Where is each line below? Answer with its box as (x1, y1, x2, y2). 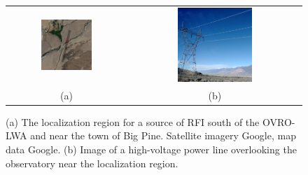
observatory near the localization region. (6, 155, 178, 170)
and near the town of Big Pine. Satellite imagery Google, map (30, 128, 296, 143)
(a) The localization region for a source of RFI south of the (6, 114, 260, 129)
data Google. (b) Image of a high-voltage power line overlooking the (6, 142, 297, 157)
